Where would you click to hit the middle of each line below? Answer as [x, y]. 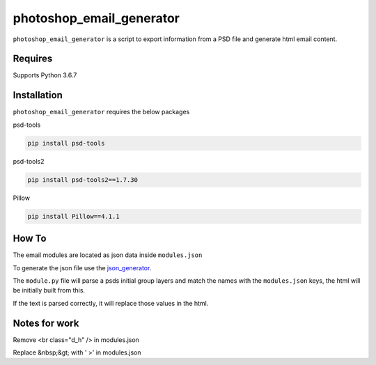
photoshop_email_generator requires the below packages [101, 112]
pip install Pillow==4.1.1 [73, 216]
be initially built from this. [49, 290]
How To [30, 239]
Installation [38, 95]
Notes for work [46, 323]
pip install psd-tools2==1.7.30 [83, 180]
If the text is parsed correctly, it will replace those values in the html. [111, 303]
